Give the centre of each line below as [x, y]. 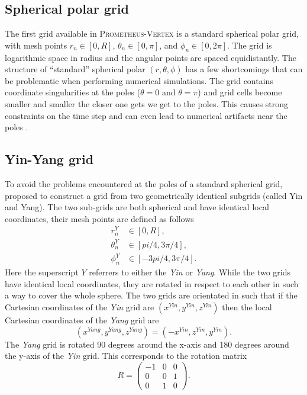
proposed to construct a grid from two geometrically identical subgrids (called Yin [154, 195]
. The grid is [250, 45]
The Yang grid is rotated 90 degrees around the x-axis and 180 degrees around [147, 344]
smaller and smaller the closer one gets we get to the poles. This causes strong [147, 103]
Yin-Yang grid [49, 159]
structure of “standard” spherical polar [75, 69]
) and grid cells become [240, 92]
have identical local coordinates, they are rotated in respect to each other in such [152, 283]
